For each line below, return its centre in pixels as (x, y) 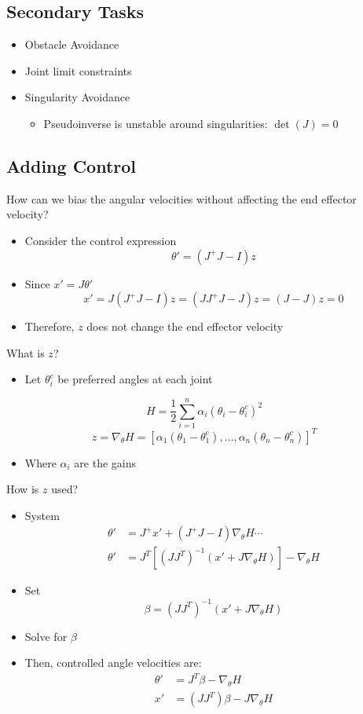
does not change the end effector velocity (185, 326)
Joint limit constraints (78, 70)
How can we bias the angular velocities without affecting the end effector (181, 198)
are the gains (105, 462)
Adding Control (71, 165)
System (42, 515)
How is (23, 489)
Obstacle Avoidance (72, 44)
